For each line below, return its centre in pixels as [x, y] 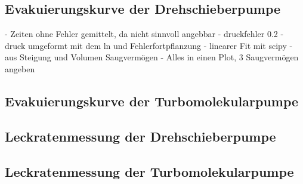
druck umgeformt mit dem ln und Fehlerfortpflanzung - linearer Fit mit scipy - [149, 45]
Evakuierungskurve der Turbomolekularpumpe [152, 101]
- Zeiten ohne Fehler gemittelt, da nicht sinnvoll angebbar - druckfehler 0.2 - [144, 34]
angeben [20, 68]
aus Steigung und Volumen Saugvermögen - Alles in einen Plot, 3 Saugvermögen [152, 57]
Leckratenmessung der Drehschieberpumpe [140, 136]
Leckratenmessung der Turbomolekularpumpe [149, 171]
